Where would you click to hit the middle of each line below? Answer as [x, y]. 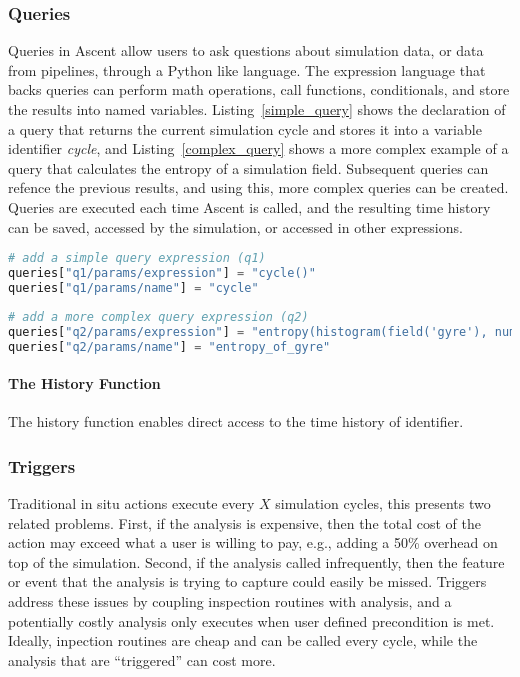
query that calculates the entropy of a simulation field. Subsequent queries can [248, 167]
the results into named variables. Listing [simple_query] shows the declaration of [257, 109]
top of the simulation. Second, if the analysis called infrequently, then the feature [256, 561]
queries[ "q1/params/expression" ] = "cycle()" [162, 273]
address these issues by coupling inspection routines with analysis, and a [230, 600]
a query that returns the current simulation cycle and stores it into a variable [245, 128]
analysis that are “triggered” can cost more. [142, 659]
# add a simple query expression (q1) [137, 258]
